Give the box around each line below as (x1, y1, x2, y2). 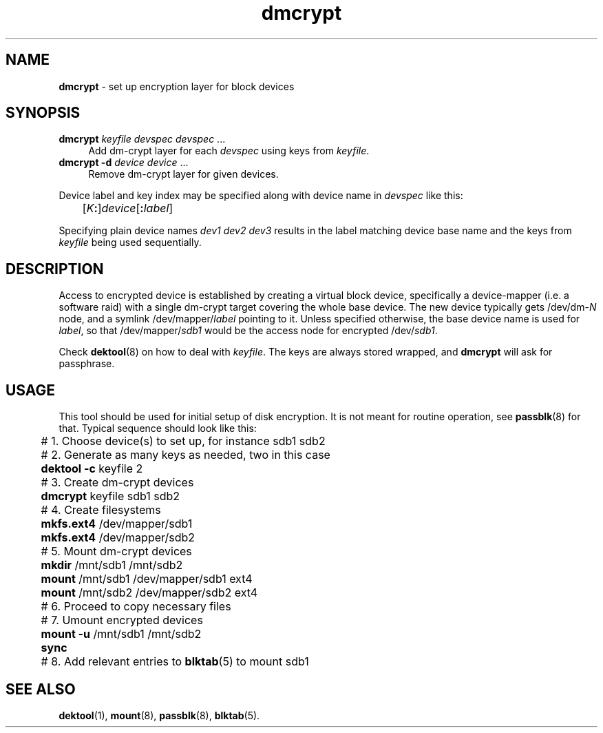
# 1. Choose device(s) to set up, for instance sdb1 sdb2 (41, 434, 326, 448)
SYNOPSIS (6, 104, 81, 122)
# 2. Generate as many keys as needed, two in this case (41, 448, 330, 462)
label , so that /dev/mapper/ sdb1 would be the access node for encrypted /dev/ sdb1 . (59, 324, 438, 337)
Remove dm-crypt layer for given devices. (88, 168, 279, 180)
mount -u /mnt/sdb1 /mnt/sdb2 (41, 627, 202, 641)
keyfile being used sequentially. (59, 236, 202, 249)
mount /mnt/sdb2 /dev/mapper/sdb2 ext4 (41, 586, 258, 600)
